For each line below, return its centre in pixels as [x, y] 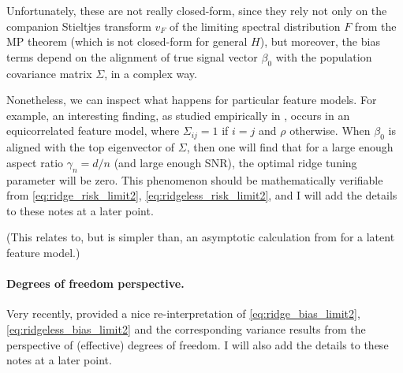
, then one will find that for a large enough [290, 147]
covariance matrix [49, 73]
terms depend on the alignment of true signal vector [132, 56]
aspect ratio [35, 162]
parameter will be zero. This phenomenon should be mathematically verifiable [195, 179]
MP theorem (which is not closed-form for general [127, 41]
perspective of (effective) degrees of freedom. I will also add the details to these [198, 344]
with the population [324, 56]
